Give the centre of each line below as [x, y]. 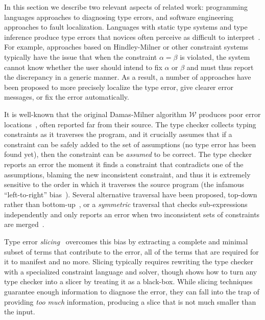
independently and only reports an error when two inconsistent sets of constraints [132, 214]
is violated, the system [215, 56]
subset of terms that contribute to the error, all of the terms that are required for [131, 251]
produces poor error [230, 114]
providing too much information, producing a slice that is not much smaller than [130, 301]
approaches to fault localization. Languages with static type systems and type [126, 27]
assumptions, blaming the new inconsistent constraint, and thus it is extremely [127, 174]
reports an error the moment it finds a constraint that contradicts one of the [124, 164]
